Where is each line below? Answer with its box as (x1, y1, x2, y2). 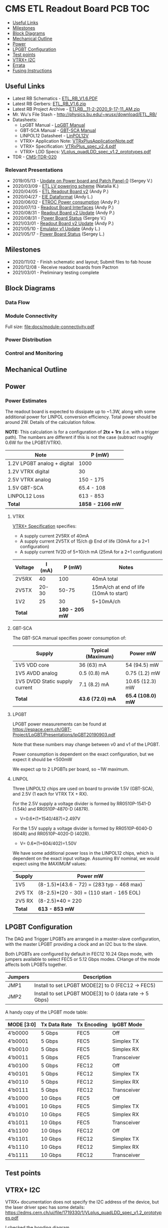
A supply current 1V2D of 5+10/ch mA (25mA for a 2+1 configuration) (19, 549, 162, 555)
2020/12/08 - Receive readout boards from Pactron (12, 264, 118, 270)
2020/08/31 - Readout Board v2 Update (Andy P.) (12, 210, 115, 216)
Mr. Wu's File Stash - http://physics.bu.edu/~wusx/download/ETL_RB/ (12, 111, 157, 117)
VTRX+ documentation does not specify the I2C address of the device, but (5, 1199, 159, 1205)
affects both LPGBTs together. (5, 961, 67, 967)
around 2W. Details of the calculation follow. (5, 419, 96, 425)
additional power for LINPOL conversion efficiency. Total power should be (5, 414, 157, 420)
